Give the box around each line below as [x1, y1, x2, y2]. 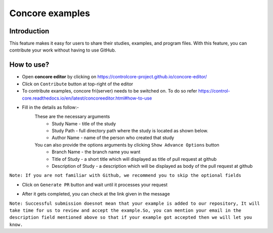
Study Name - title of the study [52, 120, 116, 126]
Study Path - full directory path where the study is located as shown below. [52, 128, 208, 134]
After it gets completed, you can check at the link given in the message [22, 191, 170, 197]
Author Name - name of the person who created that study [52, 134, 174, 141]
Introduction [9, 27, 50, 35]
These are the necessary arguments [34, 114, 110, 120]
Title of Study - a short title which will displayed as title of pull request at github [52, 156, 217, 162]
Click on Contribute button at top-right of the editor [22, 81, 133, 87]
